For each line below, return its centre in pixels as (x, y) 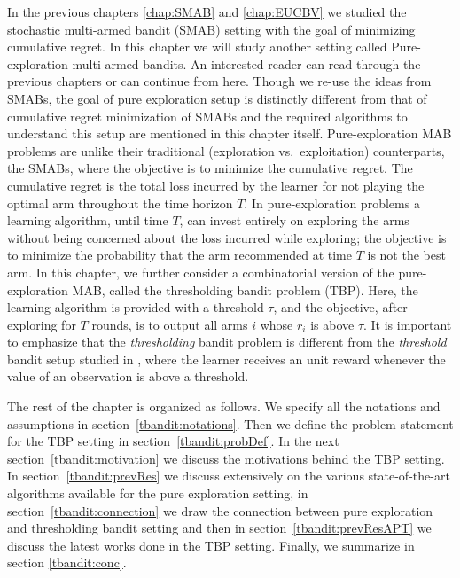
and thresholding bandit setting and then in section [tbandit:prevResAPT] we (219, 528)
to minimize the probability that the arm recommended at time (179, 255)
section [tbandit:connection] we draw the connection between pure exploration (220, 510)
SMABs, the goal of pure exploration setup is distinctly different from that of (217, 98)
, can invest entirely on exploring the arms (294, 220)
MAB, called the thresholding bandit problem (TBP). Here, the (245, 289)
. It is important (408, 324)
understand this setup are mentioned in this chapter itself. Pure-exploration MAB (230, 133)
